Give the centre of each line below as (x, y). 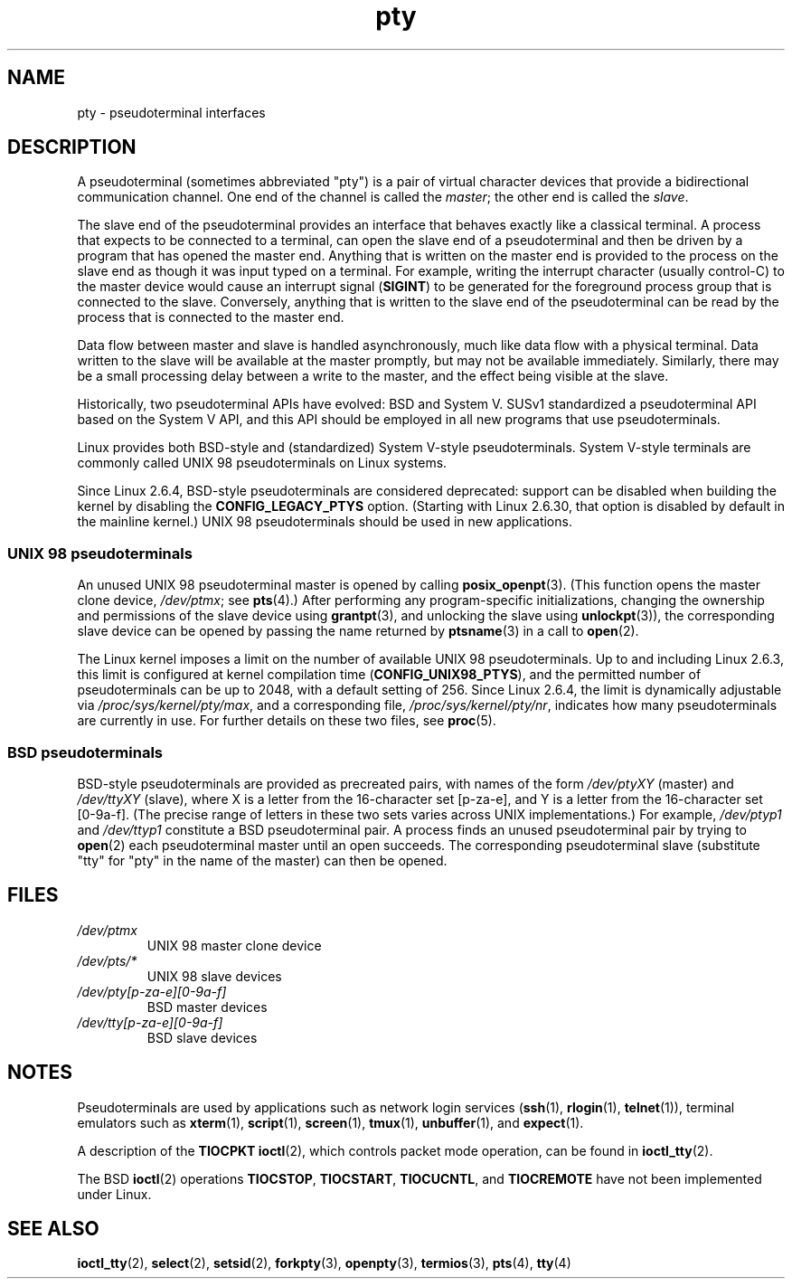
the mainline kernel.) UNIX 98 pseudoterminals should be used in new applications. (325, 522)
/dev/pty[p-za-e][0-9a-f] (152, 991)
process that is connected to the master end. (211, 317)
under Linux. (114, 1194)
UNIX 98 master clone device (234, 945)
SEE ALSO (53, 1229)
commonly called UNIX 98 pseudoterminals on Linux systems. (262, 463)
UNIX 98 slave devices (214, 976)
